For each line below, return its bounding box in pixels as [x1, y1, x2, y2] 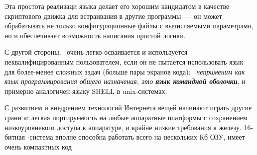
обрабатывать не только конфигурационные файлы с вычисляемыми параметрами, [4, 20, 254, 31]
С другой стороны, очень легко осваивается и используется [4, 47, 188, 57]
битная [4, 132, 25, 142]
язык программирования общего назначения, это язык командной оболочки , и [4, 76, 246, 86]
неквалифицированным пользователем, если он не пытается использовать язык [4, 56, 244, 67]
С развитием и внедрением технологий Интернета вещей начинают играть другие [4, 102, 252, 113]
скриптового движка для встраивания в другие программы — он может [4, 10, 222, 21]
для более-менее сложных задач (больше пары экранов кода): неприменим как [4, 66, 245, 77]
